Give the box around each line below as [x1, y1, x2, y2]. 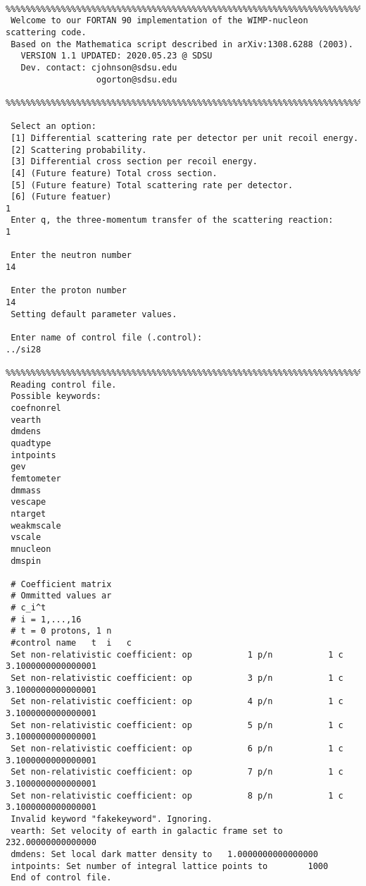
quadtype [11, 438, 51, 448]
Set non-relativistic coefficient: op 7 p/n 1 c [11, 767, 343, 777]
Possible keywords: [11, 391, 102, 402]
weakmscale [11, 520, 61, 531]
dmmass [11, 485, 42, 496]
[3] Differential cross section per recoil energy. [11, 156, 258, 167]
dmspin [11, 555, 42, 566]
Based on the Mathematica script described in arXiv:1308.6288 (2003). [11, 39, 353, 49]
